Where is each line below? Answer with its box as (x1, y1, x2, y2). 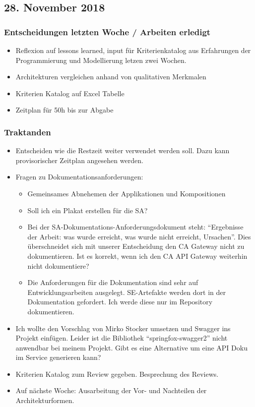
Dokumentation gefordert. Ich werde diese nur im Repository (27, 296, 213, 307)
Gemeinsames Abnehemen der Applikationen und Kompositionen (27, 188, 226, 198)
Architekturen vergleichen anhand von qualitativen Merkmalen (15, 71, 206, 82)
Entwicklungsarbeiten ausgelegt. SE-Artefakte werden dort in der (27, 287, 226, 297)
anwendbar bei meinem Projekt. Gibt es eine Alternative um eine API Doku (15, 342, 248, 352)
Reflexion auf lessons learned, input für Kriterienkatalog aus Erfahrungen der (15, 45, 251, 55)
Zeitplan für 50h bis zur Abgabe (15, 105, 114, 115)
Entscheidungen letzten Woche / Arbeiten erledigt (4, 25, 211, 38)
